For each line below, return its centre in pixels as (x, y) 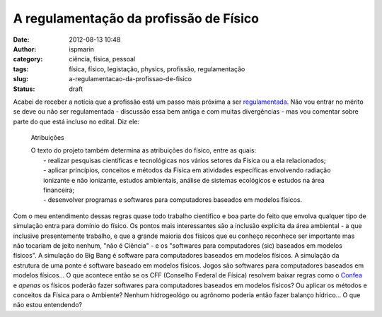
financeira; (59, 190)
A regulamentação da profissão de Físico (136, 18)
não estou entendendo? (48, 305)
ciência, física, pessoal (102, 59)
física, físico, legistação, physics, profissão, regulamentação (157, 69)
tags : (21, 69)
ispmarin (82, 49)
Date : (21, 40)
